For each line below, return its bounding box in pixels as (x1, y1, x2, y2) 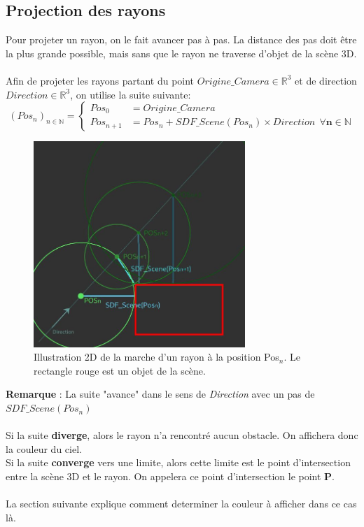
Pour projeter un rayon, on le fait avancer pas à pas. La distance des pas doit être (6, 32, 357, 47)
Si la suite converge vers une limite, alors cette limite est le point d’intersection (6, 455, 351, 470)
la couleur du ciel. (6, 441, 82, 456)
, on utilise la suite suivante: (70, 87, 191, 101)
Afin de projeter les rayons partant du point (6, 73, 195, 87)
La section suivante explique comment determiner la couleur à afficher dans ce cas (6, 496, 357, 511)
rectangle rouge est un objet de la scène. (34, 363, 206, 377)
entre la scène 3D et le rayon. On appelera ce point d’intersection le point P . (6, 469, 335, 484)
